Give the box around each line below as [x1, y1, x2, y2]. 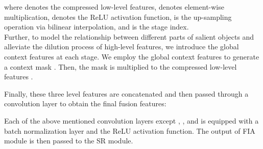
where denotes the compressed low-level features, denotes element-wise [4, 2, 224, 12]
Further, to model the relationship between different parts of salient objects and [4, 31, 254, 42]
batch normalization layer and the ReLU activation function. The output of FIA [4, 125, 255, 136]
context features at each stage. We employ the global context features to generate [4, 51, 259, 62]
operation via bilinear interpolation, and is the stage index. [4, 21, 189, 32]
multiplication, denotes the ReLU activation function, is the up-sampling [4, 11, 232, 22]
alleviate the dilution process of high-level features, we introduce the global [4, 41, 239, 52]
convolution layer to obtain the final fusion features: [4, 98, 166, 109]
